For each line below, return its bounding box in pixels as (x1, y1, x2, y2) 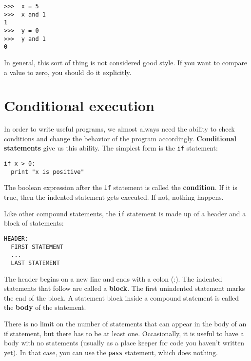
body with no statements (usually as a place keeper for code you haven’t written (4, 338, 245, 348)
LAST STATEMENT (11, 259, 60, 266)
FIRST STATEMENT (11, 243, 63, 250)
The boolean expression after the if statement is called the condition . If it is (4, 182, 237, 192)
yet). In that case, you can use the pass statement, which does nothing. (4, 347, 218, 357)
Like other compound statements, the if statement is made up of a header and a (4, 208, 246, 218)
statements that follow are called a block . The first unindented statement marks (4, 283, 245, 293)
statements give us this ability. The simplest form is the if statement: (4, 143, 218, 153)
